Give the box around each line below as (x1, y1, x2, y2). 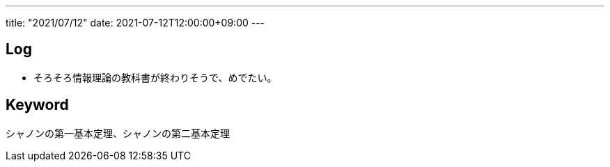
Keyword (6, 96, 69, 114)
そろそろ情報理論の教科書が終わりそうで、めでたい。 (33, 71, 277, 83)
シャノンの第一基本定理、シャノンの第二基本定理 (6, 127, 230, 139)
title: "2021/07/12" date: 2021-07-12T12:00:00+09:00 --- (6, 17, 265, 29)
